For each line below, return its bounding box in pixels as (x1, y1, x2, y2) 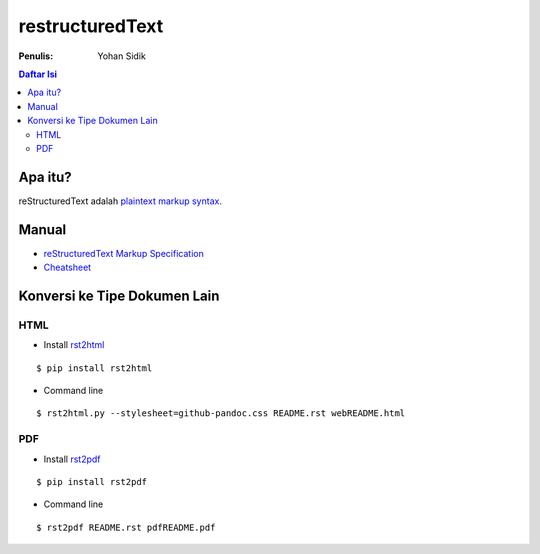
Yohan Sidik (97, 50, 147, 62)
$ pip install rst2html (36, 362, 153, 374)
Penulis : (18, 50, 54, 62)
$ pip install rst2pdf (36, 476, 148, 487)
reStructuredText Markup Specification (43, 247, 204, 259)
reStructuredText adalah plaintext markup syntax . (18, 195, 222, 207)
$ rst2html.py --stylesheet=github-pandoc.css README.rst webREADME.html (36, 408, 406, 419)
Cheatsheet (43, 261, 92, 274)
